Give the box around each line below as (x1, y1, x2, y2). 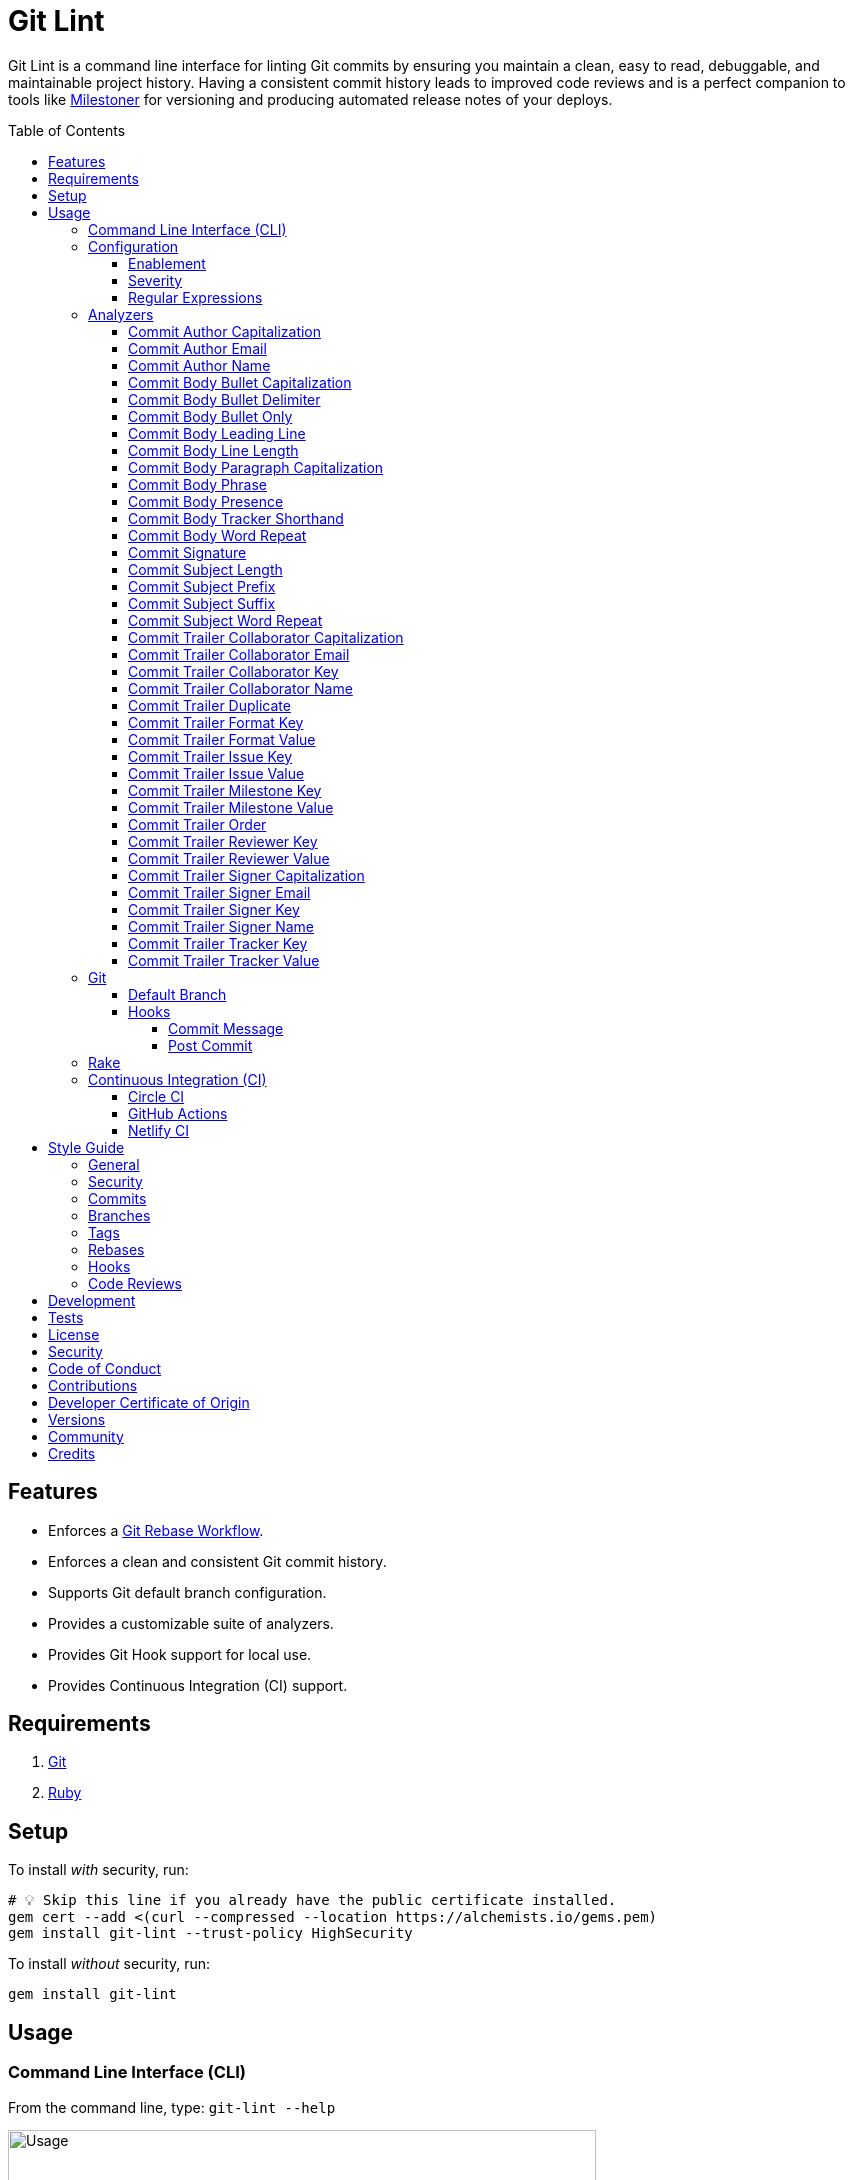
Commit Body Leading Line (128, 424, 306, 442)
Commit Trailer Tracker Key (128, 934, 308, 952)
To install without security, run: (8, 1955, 211, 1973)
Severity (128, 271, 183, 289)
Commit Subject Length (128, 560, 283, 578)
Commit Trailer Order (128, 815, 267, 833)
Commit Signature (128, 543, 247, 561)
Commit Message (168, 1019, 284, 1037)
